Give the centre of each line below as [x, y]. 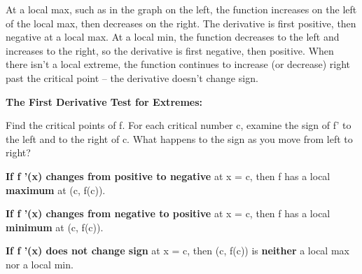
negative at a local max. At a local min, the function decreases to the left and [173, 37]
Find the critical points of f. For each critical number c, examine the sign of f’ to [179, 125]
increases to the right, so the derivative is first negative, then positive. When [170, 50]
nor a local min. [40, 264]
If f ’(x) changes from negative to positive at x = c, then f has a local [168, 213]
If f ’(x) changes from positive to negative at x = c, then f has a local [168, 176]
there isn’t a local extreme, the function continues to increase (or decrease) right [178, 64]
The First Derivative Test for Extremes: [104, 101]
